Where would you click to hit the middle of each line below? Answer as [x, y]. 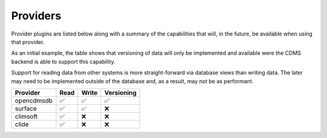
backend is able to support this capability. [63, 61]
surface [26, 108]
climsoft [26, 116]
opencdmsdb [34, 101]
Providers [36, 16]
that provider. [28, 42]
